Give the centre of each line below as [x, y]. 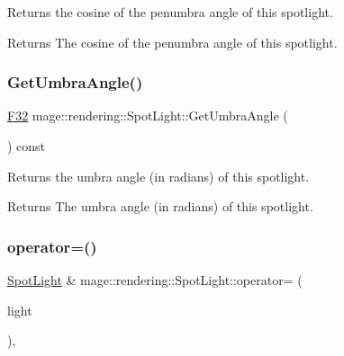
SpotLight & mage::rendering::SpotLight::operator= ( [155, 280]
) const [27, 146]
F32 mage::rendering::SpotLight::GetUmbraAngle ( [148, 116]
